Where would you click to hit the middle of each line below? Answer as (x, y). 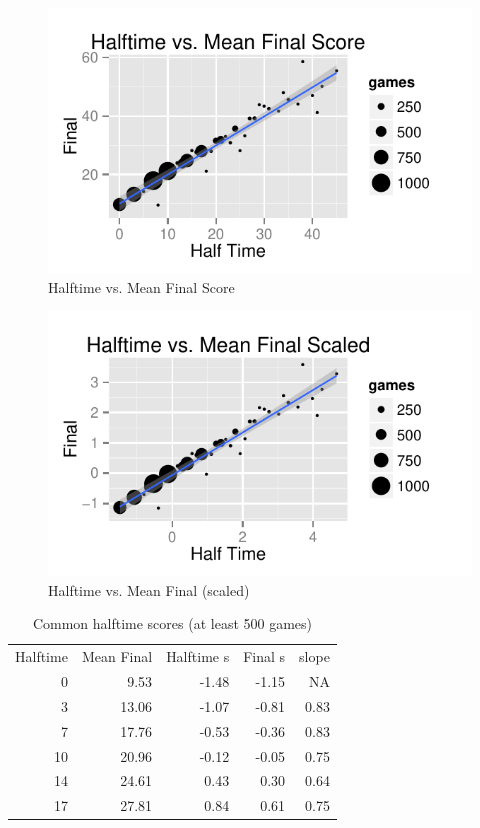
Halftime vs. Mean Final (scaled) (149, 589)
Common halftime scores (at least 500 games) (172, 623)
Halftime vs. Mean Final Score (141, 286)
